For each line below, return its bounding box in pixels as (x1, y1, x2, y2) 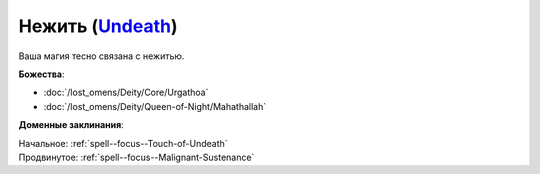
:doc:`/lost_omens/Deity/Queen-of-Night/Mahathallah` (43, 100, 267, 112)
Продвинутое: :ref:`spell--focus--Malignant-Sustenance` (18, 151, 255, 163)
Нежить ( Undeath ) (18, 15, 178, 37)
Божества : (18, 68, 65, 80)
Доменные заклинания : (18, 119, 124, 131)
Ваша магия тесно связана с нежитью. (18, 50, 185, 62)
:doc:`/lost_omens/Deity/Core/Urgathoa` (43, 86, 209, 99)
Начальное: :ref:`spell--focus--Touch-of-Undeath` (18, 137, 229, 149)
